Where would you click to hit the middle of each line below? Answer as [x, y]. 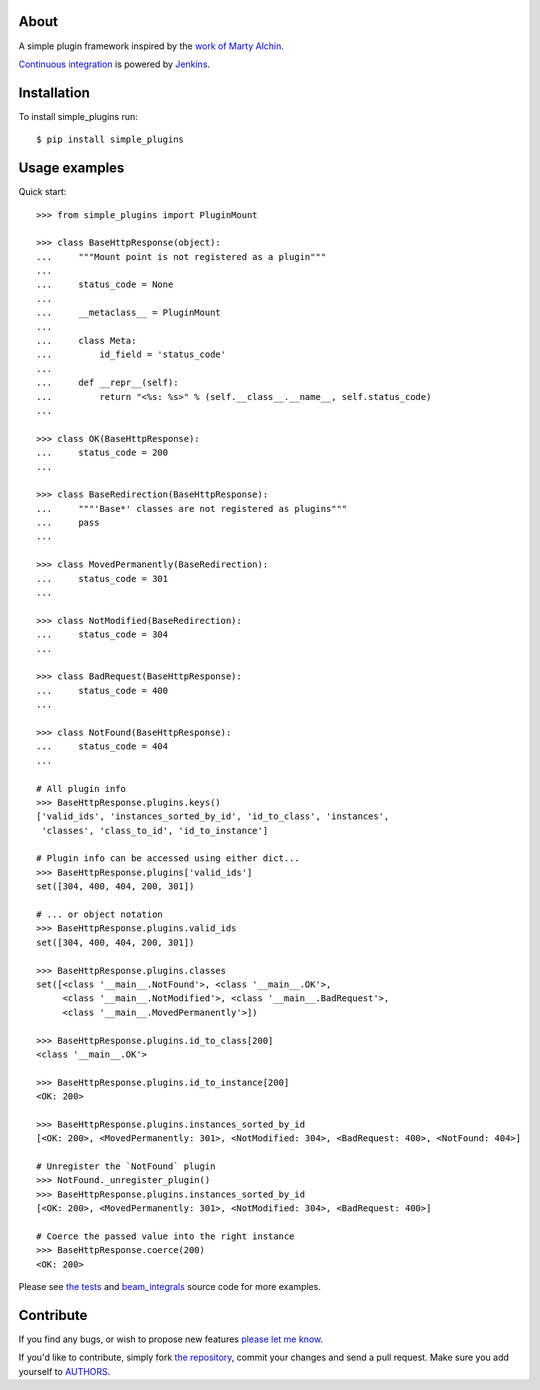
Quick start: [42, 192]
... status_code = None [105, 284]
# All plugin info [81, 788]
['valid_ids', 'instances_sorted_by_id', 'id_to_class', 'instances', [213, 816]
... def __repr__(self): [107, 383]
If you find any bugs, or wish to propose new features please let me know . [171, 1339]
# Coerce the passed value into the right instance [165, 1236]
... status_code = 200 [102, 453]
